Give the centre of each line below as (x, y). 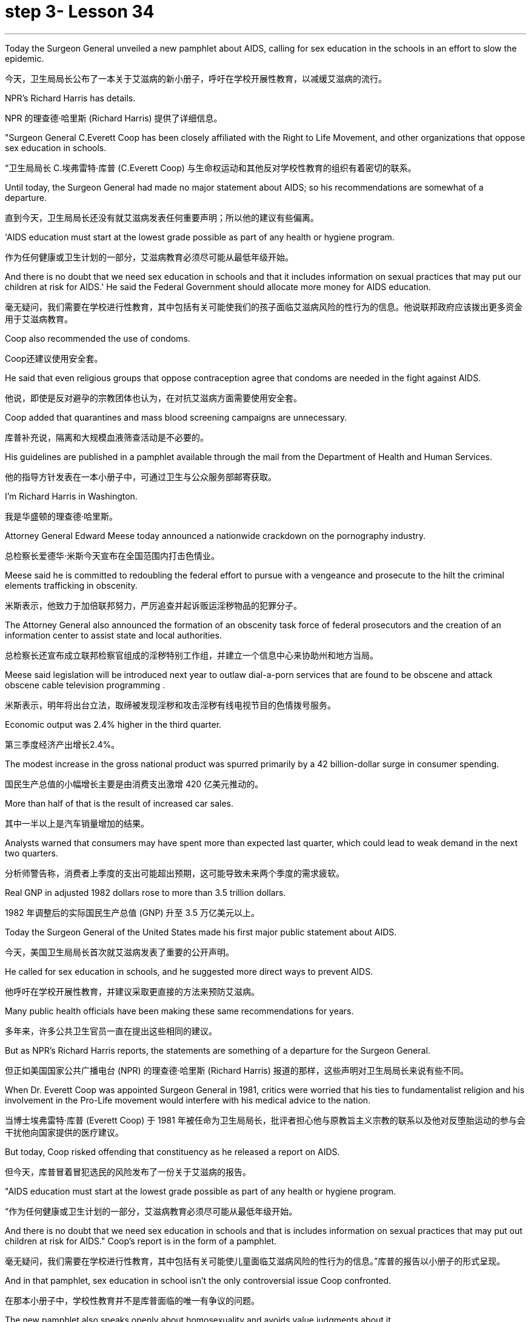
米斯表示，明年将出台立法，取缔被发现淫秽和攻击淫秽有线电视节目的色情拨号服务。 (170, 705)
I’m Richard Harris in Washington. (71, 496)
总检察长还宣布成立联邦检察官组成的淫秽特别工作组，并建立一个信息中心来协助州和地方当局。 (192, 655)
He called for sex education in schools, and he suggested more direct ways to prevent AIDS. (189, 971)
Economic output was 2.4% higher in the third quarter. (113, 724)
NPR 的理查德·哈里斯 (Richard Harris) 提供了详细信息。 (114, 118)
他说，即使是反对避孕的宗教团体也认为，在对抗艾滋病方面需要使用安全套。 (153, 398)
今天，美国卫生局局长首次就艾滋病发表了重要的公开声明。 (119, 952)
